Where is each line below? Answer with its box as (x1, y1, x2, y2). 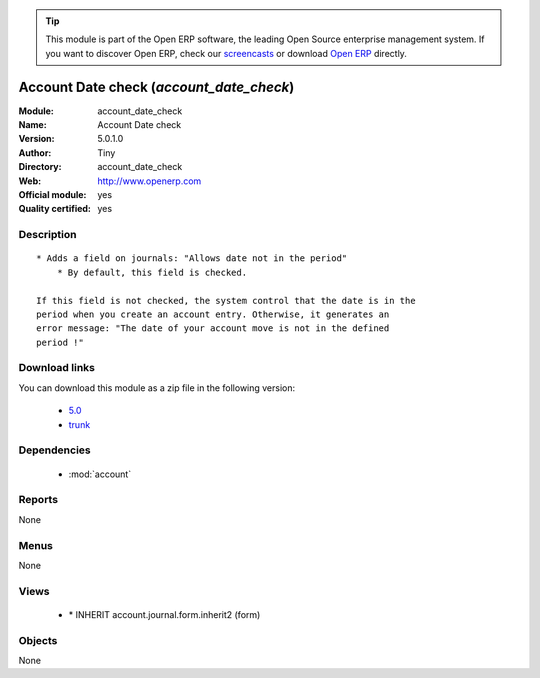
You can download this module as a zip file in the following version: (18, 381, 296, 394)
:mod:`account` (68, 468, 132, 480)
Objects (18, 633, 58, 647)
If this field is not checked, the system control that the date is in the (36, 295, 416, 306)
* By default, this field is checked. (56, 266, 248, 278)
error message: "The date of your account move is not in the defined (36, 323, 390, 334)
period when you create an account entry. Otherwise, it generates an (36, 308, 390, 320)
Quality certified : (18, 203, 92, 215)
